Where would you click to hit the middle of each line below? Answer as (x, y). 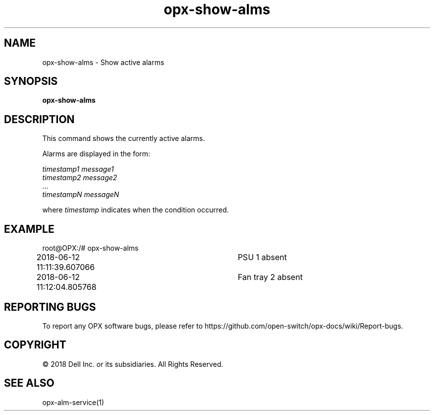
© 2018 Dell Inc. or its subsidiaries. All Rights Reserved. (133, 364)
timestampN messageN (81, 195)
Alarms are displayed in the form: (96, 154)
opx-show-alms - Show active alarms (103, 62)
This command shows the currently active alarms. (124, 138)
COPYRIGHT (35, 345)
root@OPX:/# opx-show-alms (90, 248)
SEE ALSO (29, 383)
